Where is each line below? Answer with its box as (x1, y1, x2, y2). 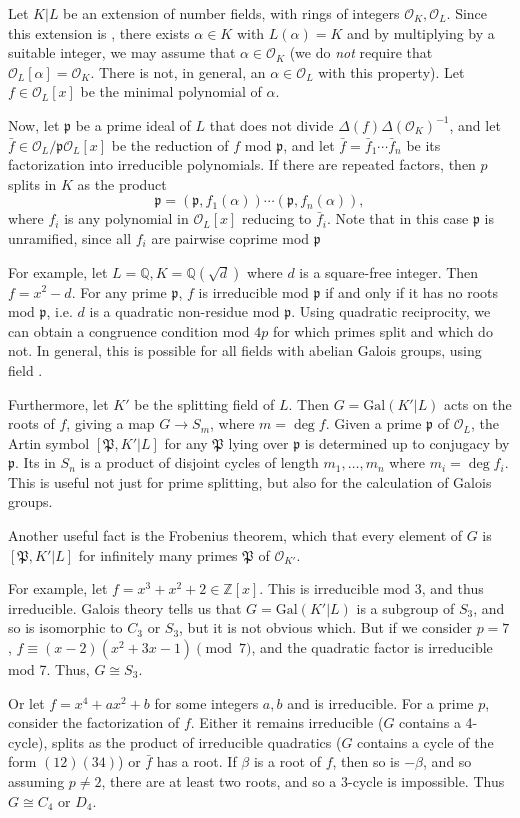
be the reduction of (111, 134, 229, 155)
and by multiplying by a (347, 22, 495, 43)
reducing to (241, 208, 312, 229)
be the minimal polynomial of (80, 81, 262, 102)
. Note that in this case (326, 208, 469, 229)
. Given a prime (325, 413, 422, 434)
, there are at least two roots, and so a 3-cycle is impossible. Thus (101, 771, 505, 791)
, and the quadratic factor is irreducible (251, 637, 493, 658)
